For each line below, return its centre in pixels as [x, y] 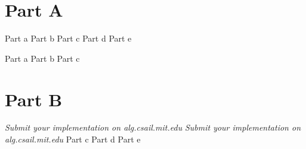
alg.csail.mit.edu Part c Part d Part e [73, 139]
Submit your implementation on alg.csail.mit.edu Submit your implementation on [153, 127]
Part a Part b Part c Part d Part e [68, 38]
